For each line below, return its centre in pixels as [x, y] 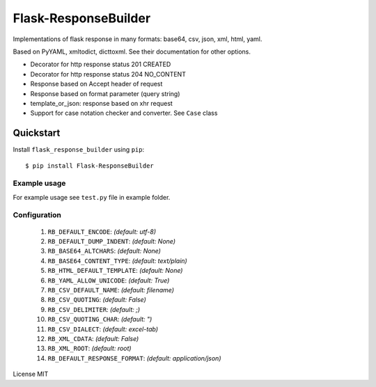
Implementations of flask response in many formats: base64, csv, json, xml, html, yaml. [138, 39]
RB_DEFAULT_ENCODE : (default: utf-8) [102, 231]
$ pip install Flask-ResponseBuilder [90, 166]
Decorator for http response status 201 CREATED [101, 64]
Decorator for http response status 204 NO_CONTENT [108, 74]
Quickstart [37, 133]
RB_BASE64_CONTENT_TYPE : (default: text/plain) [117, 260]
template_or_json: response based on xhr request [102, 103]
